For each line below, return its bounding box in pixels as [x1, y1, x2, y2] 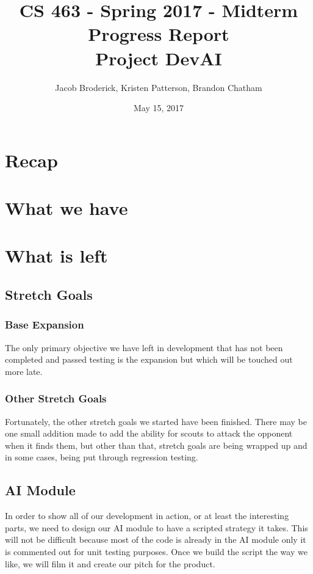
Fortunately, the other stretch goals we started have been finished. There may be [5, 415, 307, 427]
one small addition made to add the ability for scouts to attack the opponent [5, 427, 293, 440]
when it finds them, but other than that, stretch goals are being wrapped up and [5, 438, 308, 451]
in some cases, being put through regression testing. [5, 451, 198, 463]
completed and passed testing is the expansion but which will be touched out [5, 353, 293, 366]
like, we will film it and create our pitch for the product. [5, 557, 215, 570]
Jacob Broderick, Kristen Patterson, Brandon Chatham [55, 81, 262, 93]
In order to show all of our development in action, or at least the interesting [5, 509, 289, 522]
